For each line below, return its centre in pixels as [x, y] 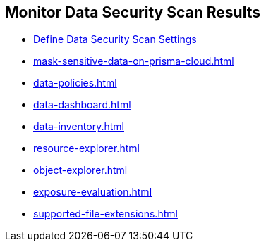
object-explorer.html [80, 170]
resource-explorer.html [86, 148]
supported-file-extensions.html [105, 214]
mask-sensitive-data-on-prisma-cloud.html [134, 61]
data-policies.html [75, 83]
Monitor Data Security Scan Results [133, 12]
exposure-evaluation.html [93, 192]
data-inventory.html [79, 127]
